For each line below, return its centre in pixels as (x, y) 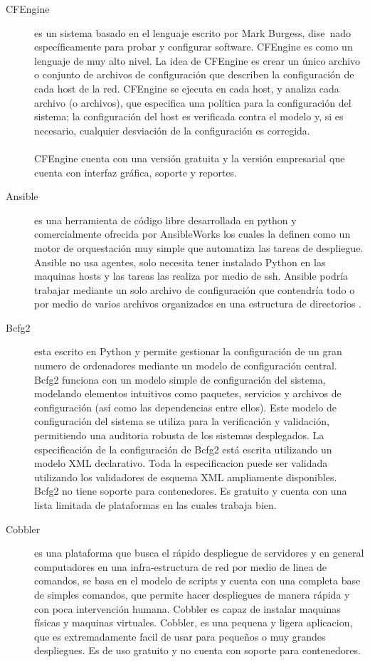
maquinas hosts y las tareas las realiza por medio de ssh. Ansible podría (191, 276)
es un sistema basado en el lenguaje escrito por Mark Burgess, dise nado (193, 32)
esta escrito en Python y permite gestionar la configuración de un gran (188, 351)
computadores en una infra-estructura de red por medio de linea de (181, 566)
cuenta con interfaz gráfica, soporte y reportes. (136, 172)
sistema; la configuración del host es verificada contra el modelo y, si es (189, 116)
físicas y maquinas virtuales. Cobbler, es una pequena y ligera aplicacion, (194, 622)
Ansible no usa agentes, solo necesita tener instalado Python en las (180, 262)
